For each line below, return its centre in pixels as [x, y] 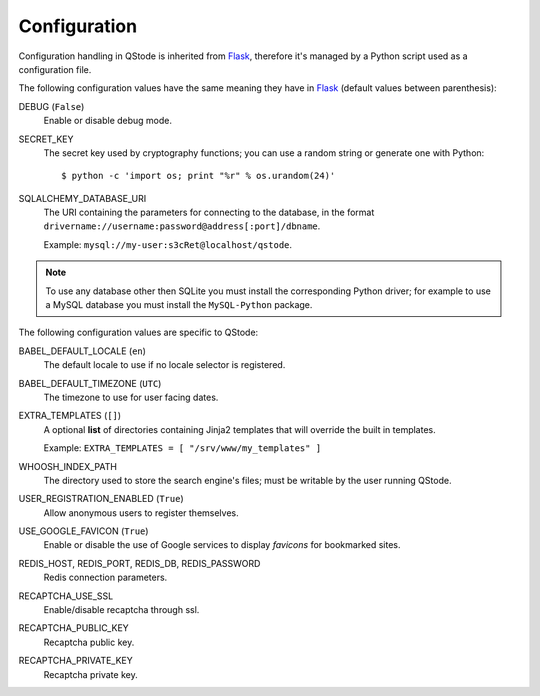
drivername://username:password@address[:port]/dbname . [182, 226]
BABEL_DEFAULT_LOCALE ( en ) [82, 351]
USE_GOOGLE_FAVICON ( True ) [83, 531]
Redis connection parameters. [105, 577]
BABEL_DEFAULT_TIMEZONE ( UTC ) [90, 383]
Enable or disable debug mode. [108, 121]
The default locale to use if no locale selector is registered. [164, 365]
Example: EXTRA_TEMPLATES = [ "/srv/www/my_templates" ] [182, 448]
